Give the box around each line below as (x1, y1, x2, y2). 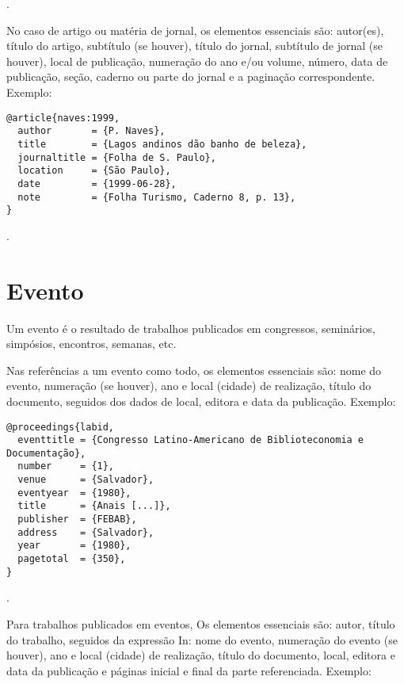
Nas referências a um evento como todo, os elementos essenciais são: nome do (6, 361, 382, 378)
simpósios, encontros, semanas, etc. (6, 335, 177, 352)
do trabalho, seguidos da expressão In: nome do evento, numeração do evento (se (6, 631, 398, 648)
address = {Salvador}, (17, 526, 154, 538)
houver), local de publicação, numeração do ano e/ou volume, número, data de (6, 52, 388, 69)
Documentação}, (6, 447, 86, 459)
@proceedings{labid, (6, 421, 115, 433)
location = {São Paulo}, (17, 165, 171, 177)
